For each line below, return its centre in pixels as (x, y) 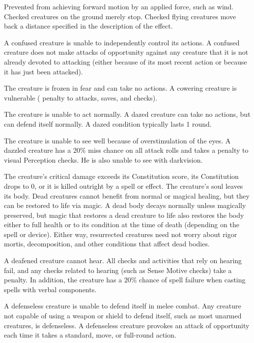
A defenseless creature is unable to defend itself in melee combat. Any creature (123, 306)
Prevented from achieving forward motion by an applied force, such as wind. (119, 6)
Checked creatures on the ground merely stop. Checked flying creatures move (120, 16)
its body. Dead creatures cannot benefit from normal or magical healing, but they (127, 195)
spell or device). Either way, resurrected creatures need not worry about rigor (121, 234)
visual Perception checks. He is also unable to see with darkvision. (103, 159)
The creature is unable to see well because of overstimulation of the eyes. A (117, 140)
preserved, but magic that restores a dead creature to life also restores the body (124, 215)
